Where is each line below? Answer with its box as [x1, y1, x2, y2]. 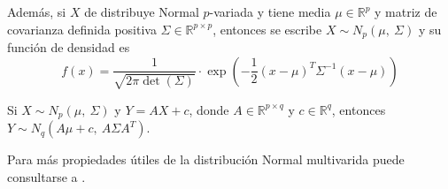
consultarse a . [7, 167, 86, 185]
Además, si [7, 3, 66, 20]
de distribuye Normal [84, 3, 199, 20]
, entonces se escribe [212, 19, 322, 38]
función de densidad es [7, 38, 130, 57]
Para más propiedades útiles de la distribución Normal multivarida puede [7, 150, 405, 169]
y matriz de [375, 3, 437, 20]
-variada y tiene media [209, 3, 331, 20]
